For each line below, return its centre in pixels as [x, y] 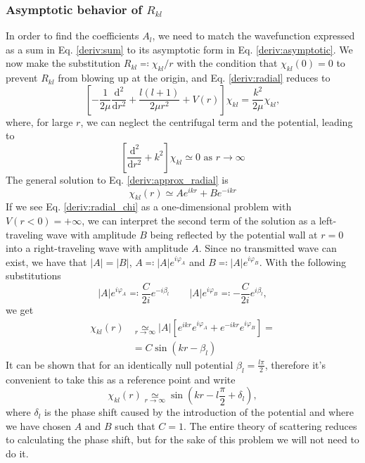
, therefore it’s [295, 364]
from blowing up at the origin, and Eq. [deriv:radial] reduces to [194, 78]
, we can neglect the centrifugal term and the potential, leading [217, 121]
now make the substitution [63, 63]
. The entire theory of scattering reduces [270, 425]
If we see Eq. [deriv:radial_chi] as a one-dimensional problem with [149, 207]
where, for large [39, 121]
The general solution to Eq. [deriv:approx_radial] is [117, 179]
